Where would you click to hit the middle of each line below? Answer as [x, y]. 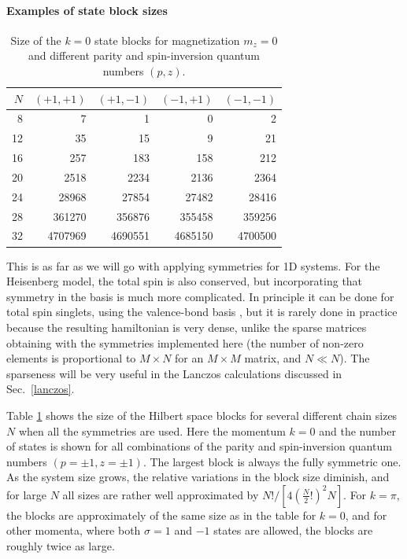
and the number [357, 430]
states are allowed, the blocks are [293, 530]
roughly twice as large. [61, 546]
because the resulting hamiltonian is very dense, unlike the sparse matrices [187, 327]
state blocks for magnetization [167, 40]
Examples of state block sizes [87, 10]
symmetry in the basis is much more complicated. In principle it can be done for [200, 296]
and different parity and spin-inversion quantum [144, 55]
